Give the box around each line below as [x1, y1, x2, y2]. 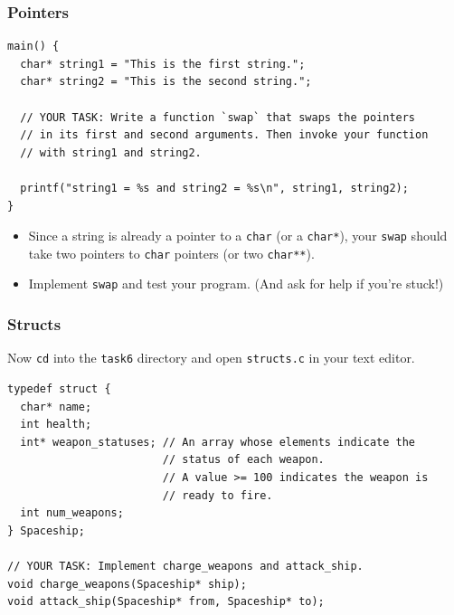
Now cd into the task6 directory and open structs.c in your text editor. [7, 348, 415, 367]
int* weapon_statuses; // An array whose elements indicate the [20, 435, 416, 449]
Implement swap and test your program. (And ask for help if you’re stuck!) [28, 274, 444, 293]
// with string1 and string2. [20, 146, 202, 159]
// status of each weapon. [162, 453, 325, 467]
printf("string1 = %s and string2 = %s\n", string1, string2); [20, 181, 409, 194]
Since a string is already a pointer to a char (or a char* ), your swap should [28, 226, 448, 245]
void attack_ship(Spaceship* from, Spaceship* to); [7, 595, 325, 609]
